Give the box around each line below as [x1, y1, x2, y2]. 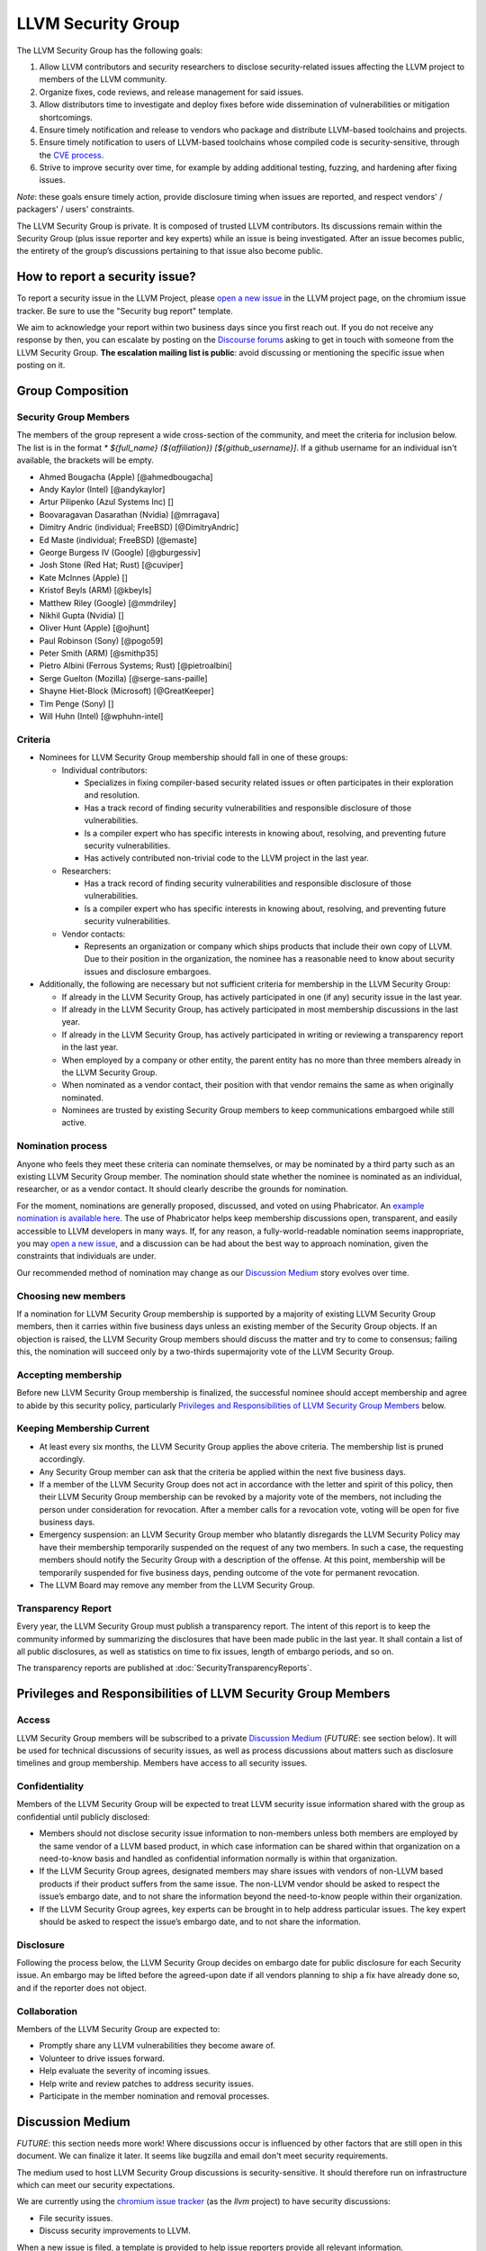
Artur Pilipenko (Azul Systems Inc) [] [39, 496, 175, 508]
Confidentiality [16, 1780, 85, 1793]
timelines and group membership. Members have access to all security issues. [16, 1758, 308, 1768]
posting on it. [16, 360, 66, 371]
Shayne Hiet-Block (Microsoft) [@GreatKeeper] [39, 685, 215, 697]
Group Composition [16, 384, 130, 399]
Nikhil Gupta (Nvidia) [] [39, 610, 125, 620]
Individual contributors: [61, 764, 148, 775]
